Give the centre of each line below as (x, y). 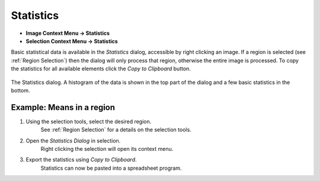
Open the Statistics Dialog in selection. (73, 140)
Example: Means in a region (63, 107)
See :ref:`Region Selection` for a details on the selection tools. (116, 130)
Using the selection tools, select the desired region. (89, 121)
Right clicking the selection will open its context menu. (107, 148)
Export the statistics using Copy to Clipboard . (81, 160)
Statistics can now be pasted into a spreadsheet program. (111, 168)
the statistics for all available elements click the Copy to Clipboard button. (101, 69)
